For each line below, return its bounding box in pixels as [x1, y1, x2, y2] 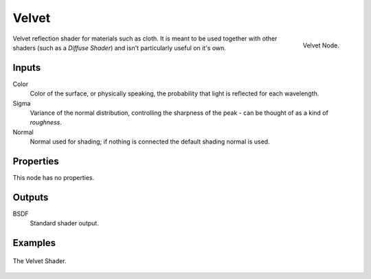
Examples [12, 237, 56, 249]
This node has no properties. [12, 174, 95, 182]
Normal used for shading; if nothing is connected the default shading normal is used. [30, 137, 271, 146]
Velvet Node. [302, 41, 339, 49]
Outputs [12, 191, 49, 203]
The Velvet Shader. [12, 256, 67, 265]
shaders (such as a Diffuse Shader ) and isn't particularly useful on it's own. [12, 43, 227, 52]
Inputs [12, 62, 41, 74]
